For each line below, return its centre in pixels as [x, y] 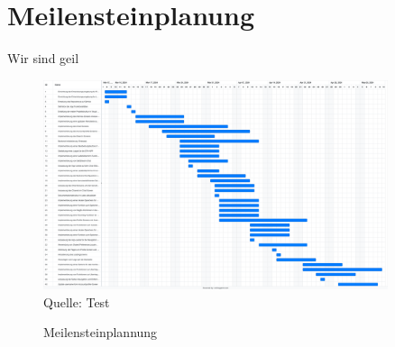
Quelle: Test [77, 301]
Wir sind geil [43, 58]
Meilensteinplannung [101, 332]
